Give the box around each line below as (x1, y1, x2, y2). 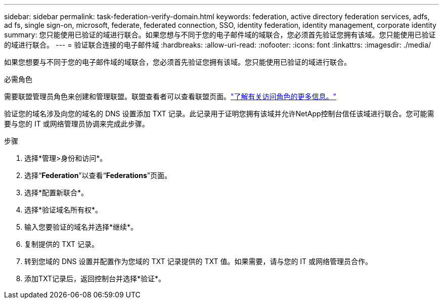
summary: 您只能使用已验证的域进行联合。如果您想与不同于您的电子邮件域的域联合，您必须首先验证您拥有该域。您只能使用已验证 (4, 30, 436, 39)
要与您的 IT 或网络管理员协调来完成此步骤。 (4, 119, 149, 128)
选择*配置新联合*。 (24, 188, 88, 197)
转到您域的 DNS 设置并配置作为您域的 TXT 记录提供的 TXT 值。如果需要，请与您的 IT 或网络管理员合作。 (24, 257, 373, 266)
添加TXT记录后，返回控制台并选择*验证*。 (24, 274, 166, 283)
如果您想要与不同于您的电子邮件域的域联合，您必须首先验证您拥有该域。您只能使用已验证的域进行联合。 (4, 58, 351, 66)
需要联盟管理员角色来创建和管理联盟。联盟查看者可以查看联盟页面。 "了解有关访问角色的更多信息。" (4, 92, 337, 101)
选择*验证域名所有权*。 (24, 205, 103, 214)
